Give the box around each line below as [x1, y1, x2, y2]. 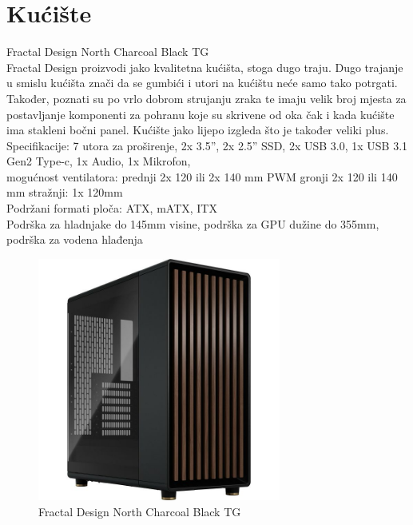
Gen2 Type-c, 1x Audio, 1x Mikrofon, [6, 153, 191, 169]
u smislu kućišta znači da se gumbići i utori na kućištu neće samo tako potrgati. [6, 74, 398, 91]
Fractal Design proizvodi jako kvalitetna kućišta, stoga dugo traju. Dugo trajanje [6, 58, 403, 75]
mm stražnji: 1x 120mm [6, 184, 123, 201]
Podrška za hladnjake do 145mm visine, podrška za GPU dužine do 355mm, [6, 215, 379, 232]
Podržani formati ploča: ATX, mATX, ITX [6, 200, 217, 217]
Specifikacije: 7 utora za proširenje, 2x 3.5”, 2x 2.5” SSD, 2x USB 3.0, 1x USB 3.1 [6, 137, 408, 153]
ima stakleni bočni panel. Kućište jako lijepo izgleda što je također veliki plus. [6, 121, 389, 138]
